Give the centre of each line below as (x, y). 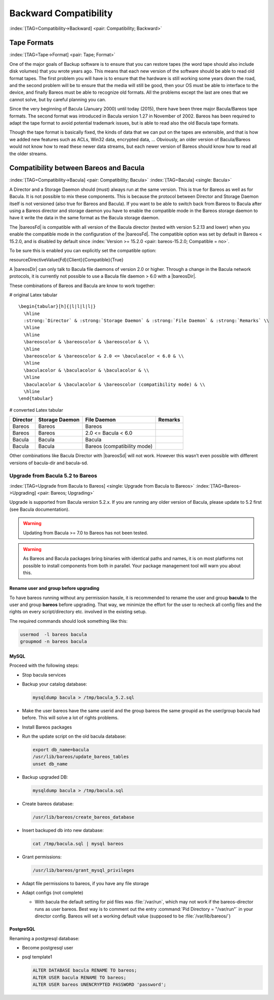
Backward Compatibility (61, 13)
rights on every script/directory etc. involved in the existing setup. (78, 612)
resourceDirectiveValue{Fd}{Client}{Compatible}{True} (67, 260)
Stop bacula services (44, 675)
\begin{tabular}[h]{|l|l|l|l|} (57, 307)
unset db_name (50, 764)
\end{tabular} (36, 398)
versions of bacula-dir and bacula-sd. (49, 463)
